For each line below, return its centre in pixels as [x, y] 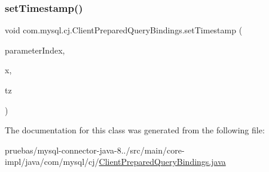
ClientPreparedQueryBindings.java [162, 162]
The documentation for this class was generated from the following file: [135, 130]
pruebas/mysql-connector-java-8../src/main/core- [95, 150]
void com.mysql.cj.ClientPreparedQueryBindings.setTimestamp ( [124, 30]
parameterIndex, [35, 50]
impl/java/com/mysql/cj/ [52, 162]
